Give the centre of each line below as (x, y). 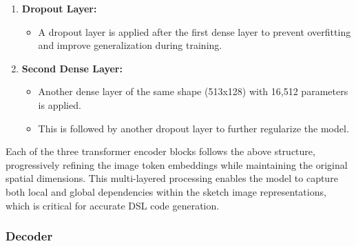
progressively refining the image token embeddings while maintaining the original (177, 164)
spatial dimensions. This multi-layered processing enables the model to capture (172, 178)
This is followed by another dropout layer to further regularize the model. (193, 128)
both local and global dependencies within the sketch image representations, (166, 191)
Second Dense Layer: (72, 68)
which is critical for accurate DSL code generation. (113, 205)
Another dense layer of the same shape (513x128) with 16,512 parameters (193, 91)
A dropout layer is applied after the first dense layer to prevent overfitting (195, 31)
